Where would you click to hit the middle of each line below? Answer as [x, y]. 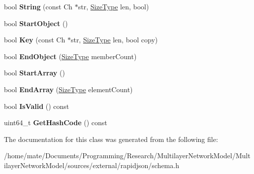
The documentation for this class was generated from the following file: [111, 139]
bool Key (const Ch [35, 40]
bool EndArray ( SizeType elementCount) [68, 89]
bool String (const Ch [38, 6]
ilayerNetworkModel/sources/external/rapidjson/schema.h [92, 165]
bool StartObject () [36, 23]
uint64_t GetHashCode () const [56, 122]
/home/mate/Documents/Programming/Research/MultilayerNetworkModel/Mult [127, 156]
